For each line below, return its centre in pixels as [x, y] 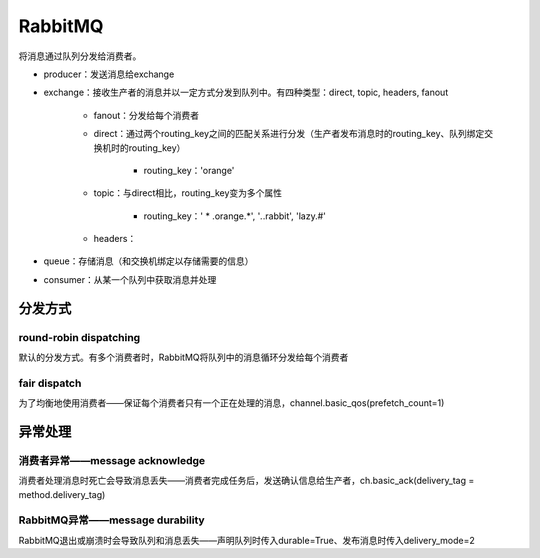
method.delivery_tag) [62, 494]
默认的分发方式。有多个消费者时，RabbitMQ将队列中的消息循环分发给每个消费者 [183, 357]
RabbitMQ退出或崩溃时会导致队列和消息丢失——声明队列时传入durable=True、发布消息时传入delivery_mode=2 [246, 540]
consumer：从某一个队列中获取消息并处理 [130, 279]
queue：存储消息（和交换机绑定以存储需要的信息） [148, 261]
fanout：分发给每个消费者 [146, 115]
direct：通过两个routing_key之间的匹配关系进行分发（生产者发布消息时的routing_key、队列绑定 [289, 134]
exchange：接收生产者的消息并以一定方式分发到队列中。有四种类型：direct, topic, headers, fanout [246, 92]
